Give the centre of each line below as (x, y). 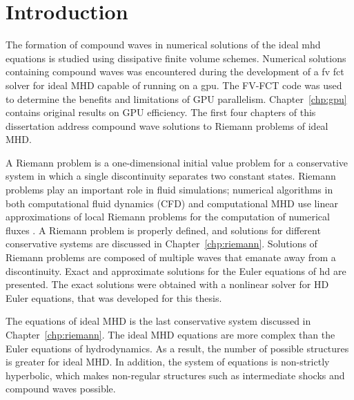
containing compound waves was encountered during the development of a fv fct (175, 72)
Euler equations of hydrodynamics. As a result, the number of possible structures (177, 348)
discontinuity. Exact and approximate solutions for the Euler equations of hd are (176, 270)
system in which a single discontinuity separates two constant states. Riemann (171, 176)
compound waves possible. (61, 389)
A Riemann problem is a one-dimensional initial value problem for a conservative (177, 162)
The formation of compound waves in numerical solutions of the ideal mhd (163, 45)
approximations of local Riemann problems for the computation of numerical (168, 217)
